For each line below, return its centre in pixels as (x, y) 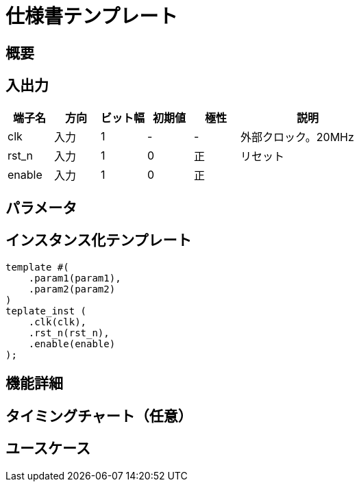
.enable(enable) (72, 344)
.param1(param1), (75, 278)
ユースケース (48, 449)
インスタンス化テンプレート (99, 240)
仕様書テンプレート (92, 16)
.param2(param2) (72, 289)
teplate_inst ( (46, 311)
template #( (37, 267)
